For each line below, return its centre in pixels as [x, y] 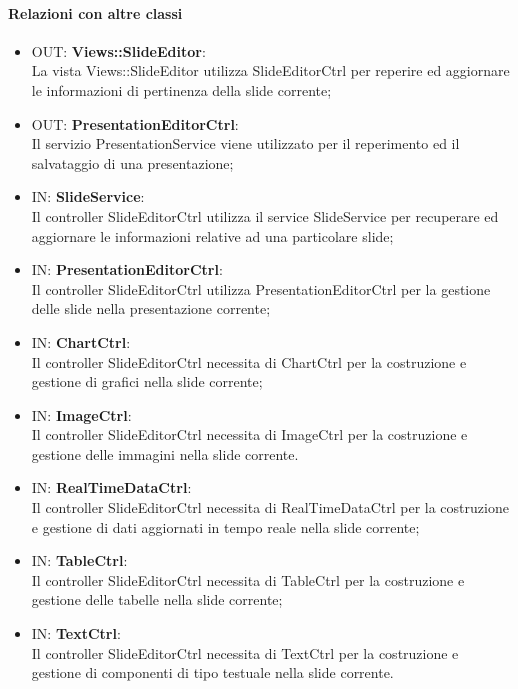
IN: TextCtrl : [76, 633]
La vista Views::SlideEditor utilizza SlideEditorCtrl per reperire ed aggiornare [270, 70]
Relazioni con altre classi [95, 12]
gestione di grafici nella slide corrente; [147, 381]
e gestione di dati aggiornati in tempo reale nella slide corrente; [225, 526]
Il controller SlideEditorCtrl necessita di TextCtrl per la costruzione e [245, 652]
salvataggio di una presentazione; [132, 162]
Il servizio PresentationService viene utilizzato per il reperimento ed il [245, 143]
